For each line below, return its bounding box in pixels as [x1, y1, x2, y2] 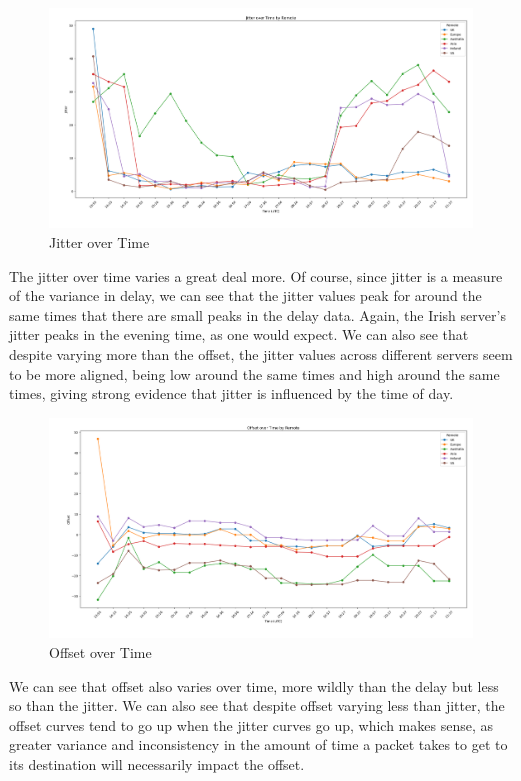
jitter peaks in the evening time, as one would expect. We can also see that [9, 324, 469, 345]
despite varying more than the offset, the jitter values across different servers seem [9, 344, 513, 365]
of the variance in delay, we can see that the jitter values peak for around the [9, 285, 482, 306]
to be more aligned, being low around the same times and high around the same [9, 363, 500, 384]
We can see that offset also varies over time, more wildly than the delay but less [9, 675, 499, 696]
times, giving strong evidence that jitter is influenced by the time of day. [9, 383, 454, 404]
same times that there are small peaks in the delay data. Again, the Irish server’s [9, 304, 506, 325]
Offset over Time [49, 641, 152, 662]
